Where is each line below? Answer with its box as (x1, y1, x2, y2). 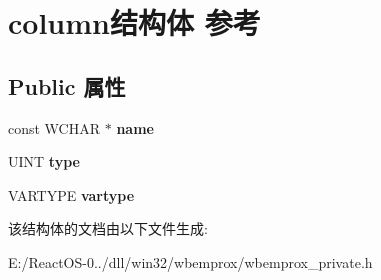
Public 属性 (8, 70, 126, 101)
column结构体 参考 (8, 2, 261, 43)
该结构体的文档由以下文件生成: (8, 218, 208, 239)
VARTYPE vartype (8, 184, 135, 205)
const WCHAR (8, 117, 101, 138)
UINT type (8, 151, 80, 172)
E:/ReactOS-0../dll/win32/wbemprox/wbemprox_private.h (8, 251, 373, 272)
